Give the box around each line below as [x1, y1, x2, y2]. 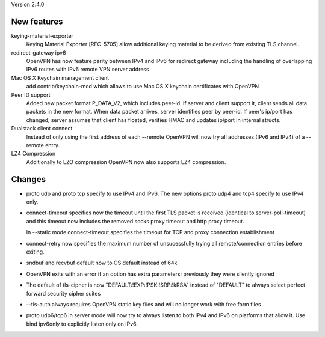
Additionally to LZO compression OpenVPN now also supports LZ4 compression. [26, 158, 226, 165]
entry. [45, 141, 60, 148]
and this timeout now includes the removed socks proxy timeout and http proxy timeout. [26, 217, 244, 225]
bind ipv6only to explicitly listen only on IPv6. [26, 320, 138, 327]
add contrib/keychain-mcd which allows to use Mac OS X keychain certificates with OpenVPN [26, 83, 259, 90]
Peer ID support [11, 91, 51, 99]
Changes [11, 174, 46, 184]
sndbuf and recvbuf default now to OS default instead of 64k [26, 259, 178, 267]
